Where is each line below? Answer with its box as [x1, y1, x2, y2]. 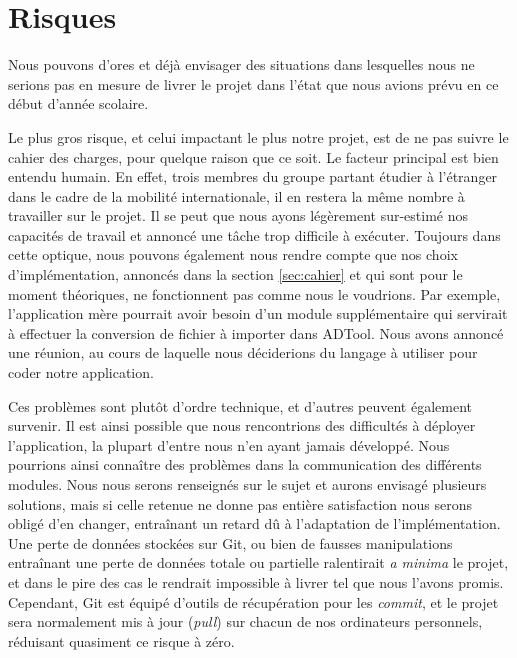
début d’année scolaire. [8, 93, 149, 114]
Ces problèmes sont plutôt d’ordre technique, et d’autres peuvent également [8, 395, 473, 416]
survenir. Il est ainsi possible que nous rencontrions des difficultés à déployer [8, 415, 476, 436]
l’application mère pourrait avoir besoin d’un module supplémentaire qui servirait [8, 303, 508, 324]
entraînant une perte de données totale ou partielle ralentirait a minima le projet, [8, 552, 509, 573]
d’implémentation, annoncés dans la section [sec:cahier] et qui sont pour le [8, 264, 463, 285]
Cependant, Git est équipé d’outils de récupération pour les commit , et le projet [8, 591, 499, 612]
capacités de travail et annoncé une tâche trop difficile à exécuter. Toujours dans [8, 224, 501, 245]
